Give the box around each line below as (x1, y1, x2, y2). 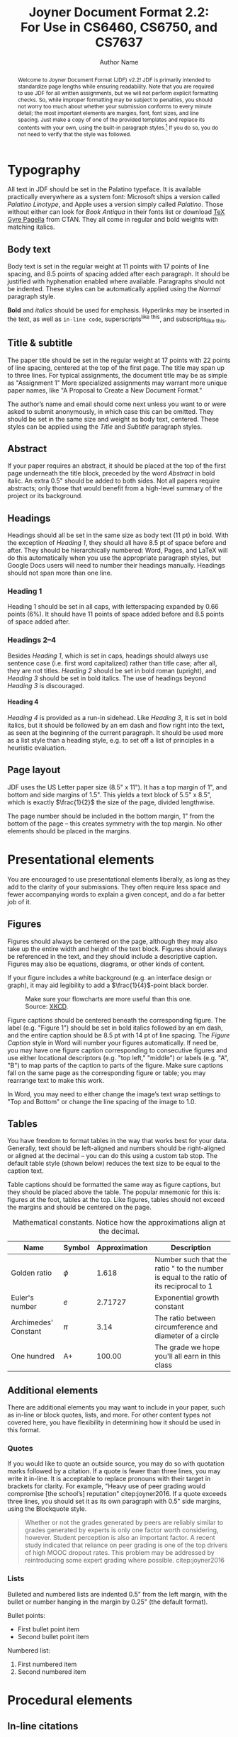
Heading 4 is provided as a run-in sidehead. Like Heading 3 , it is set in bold (7, 713, 227, 721)
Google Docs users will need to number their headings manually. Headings (7, 561, 225, 570)
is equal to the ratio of (154, 1273, 227, 1283)
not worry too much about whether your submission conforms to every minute (17, 102, 212, 110)
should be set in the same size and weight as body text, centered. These (7, 415, 220, 423)
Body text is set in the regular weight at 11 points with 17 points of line (7, 262, 210, 271)
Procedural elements (7, 1692, 133, 1708)
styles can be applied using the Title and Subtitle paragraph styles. (7, 422, 203, 431)
